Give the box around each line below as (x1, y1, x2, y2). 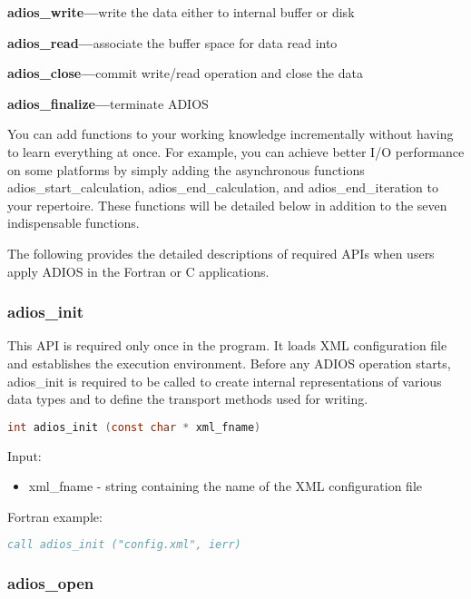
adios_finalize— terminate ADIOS (7, 93, 209, 113)
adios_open (7, 572, 94, 594)
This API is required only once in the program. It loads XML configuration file (7, 336, 447, 355)
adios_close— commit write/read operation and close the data (7, 64, 363, 83)
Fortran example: (7, 506, 103, 525)
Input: (7, 446, 42, 465)
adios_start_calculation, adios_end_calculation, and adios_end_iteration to (7, 178, 438, 197)
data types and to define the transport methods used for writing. (7, 389, 368, 408)
